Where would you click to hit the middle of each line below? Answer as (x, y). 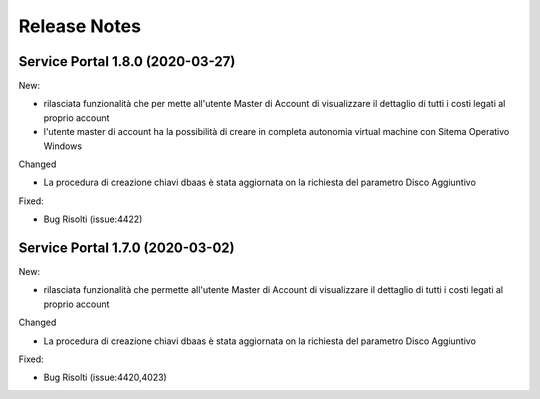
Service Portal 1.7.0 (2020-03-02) (126, 248)
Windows (63, 146)
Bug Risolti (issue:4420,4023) (105, 377)
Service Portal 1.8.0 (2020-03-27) (127, 61)
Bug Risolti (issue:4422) (93, 219)
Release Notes (80, 26)
